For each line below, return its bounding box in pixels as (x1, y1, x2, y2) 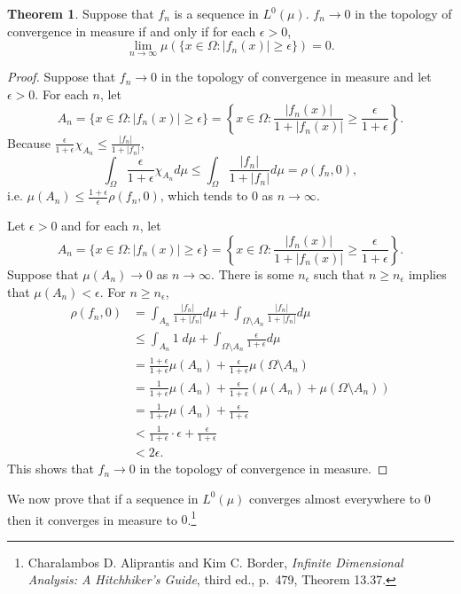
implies (408, 264, 447, 283)
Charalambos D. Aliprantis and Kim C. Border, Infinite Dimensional (27, 552, 403, 571)
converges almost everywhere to (249, 488, 421, 507)
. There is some (211, 264, 294, 283)
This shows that (7, 459, 94, 478)
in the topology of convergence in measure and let (160, 67, 432, 86)
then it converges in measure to (7, 510, 177, 528)
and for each (61, 216, 129, 235)
